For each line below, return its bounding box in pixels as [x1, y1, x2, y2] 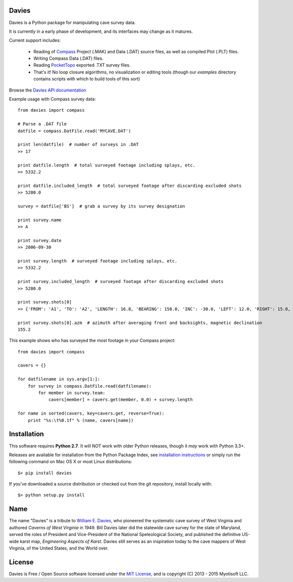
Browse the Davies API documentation [9, 87, 86, 93]
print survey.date [18, 237, 62, 243]
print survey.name [18, 217, 62, 223]
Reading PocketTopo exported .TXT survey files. [33, 62, 131, 68]
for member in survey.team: [38, 390, 105, 396]
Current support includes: [9, 37, 61, 44]
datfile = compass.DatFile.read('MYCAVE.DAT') [18, 128, 131, 134]
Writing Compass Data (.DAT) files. [33, 55, 104, 61]
